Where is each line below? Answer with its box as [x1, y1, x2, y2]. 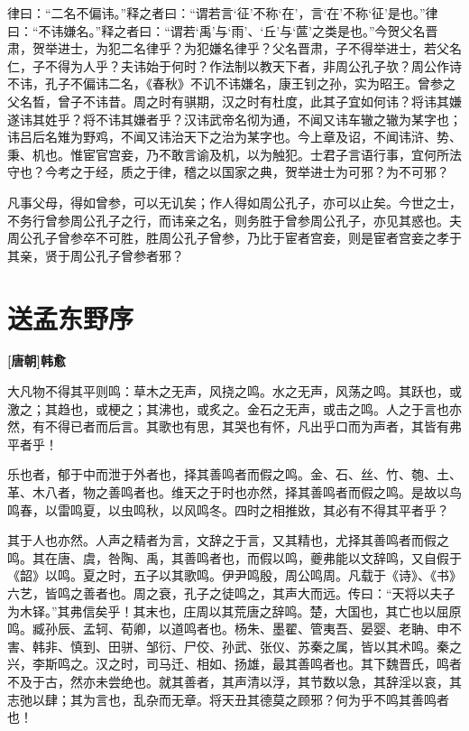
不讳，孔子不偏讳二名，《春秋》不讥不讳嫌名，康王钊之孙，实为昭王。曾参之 [7, 74, 455, 93]
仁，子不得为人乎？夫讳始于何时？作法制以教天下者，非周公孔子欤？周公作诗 [7, 56, 462, 75]
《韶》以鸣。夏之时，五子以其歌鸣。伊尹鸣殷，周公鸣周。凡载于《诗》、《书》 [7, 566, 462, 585]
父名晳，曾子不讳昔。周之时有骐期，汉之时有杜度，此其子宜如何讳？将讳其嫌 [7, 91, 462, 110]
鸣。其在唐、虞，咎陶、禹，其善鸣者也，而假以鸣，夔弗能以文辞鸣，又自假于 [7, 548, 462, 567]
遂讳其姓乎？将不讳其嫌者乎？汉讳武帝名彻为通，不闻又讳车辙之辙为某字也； [7, 109, 462, 128]
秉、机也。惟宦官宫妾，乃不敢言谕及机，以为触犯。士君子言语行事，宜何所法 [7, 144, 462, 163]
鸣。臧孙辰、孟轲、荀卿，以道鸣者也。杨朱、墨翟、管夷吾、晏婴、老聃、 [7, 619, 437, 638]
